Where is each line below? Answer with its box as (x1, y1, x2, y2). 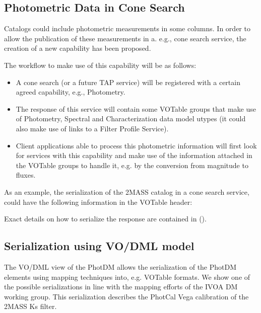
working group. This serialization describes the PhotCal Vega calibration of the (4, 291, 249, 301)
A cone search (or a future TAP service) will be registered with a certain (16, 76, 240, 87)
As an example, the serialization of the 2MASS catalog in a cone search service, (4, 186, 249, 197)
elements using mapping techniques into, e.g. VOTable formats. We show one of (4, 271, 250, 282)
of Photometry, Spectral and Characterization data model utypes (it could (16, 113, 246, 124)
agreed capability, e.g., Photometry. (16, 87, 125, 97)
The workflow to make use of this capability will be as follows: (4, 59, 197, 70)
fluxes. (16, 170, 36, 180)
